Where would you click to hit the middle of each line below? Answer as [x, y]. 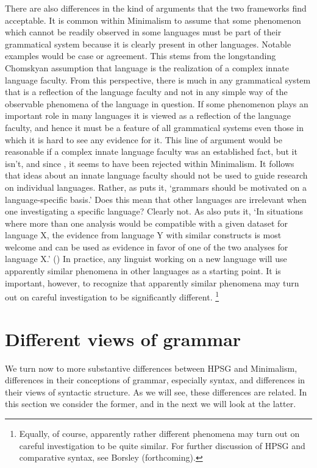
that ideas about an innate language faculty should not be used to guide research [156, 175]
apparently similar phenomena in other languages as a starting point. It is [143, 271]
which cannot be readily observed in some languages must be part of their [143, 32]
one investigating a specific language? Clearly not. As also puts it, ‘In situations [154, 211]
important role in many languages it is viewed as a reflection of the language [148, 115]
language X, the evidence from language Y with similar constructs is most [143, 235]
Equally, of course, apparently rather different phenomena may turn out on [159, 433]
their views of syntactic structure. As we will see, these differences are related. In [156, 392]
